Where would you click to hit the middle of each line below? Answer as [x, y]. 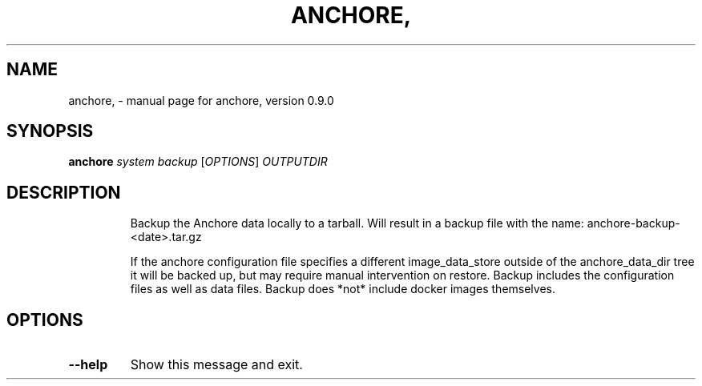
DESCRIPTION [64, 192]
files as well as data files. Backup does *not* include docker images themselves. [343, 289]
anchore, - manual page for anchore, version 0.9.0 [201, 100]
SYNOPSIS [50, 131]
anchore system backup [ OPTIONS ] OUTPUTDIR [198, 162]
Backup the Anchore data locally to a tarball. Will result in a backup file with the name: [357, 223]
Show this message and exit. [216, 365]
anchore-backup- [633, 223]
